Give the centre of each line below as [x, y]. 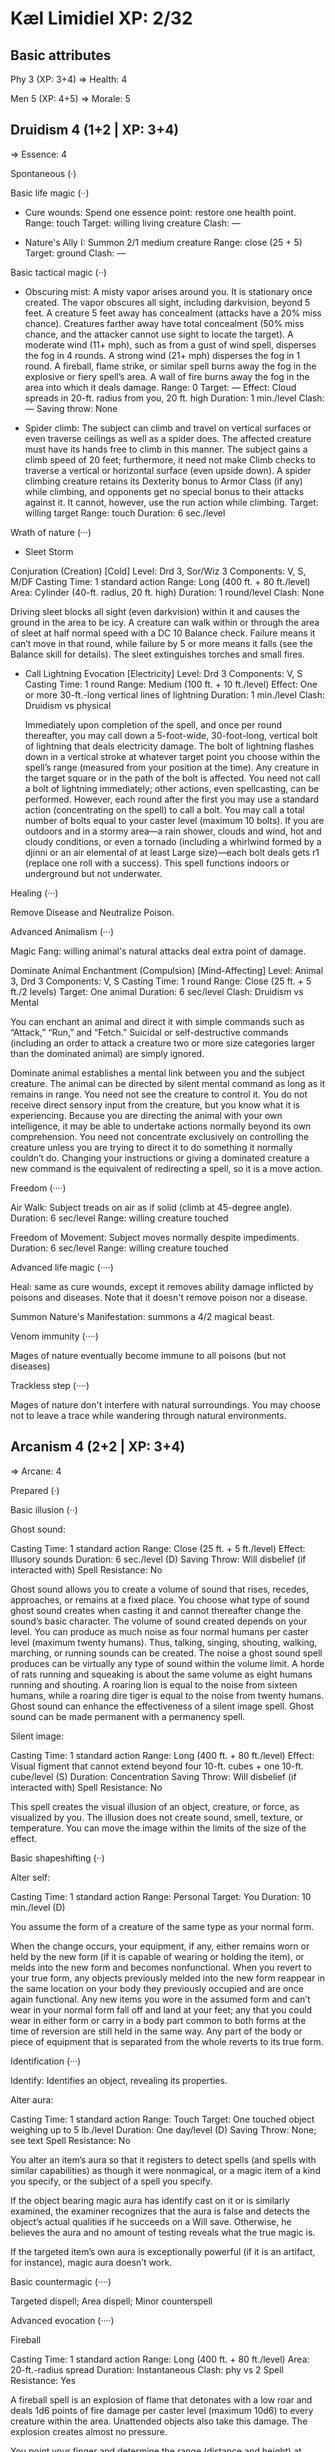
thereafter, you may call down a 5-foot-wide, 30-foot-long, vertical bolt [171, 735]
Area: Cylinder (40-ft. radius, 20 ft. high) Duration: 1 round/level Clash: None [167, 592]
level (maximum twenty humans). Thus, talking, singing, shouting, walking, [164, 1642]
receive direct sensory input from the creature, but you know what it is [155, 1104]
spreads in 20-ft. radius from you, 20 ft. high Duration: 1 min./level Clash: [174, 398]
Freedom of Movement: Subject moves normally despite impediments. [155, 1237]
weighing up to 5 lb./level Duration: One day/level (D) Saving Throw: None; [163, 2129]
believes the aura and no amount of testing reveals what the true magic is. [163, 2232]
